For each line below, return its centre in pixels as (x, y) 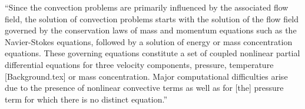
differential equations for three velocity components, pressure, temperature (139, 64)
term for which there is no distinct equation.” (86, 99)
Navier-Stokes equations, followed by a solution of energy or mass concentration (149, 41)
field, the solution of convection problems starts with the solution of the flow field (152, 18)
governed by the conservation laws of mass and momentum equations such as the (151, 30)
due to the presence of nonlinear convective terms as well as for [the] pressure (144, 88)
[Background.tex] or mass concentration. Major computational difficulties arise (146, 76)
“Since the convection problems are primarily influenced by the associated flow (147, 7)
